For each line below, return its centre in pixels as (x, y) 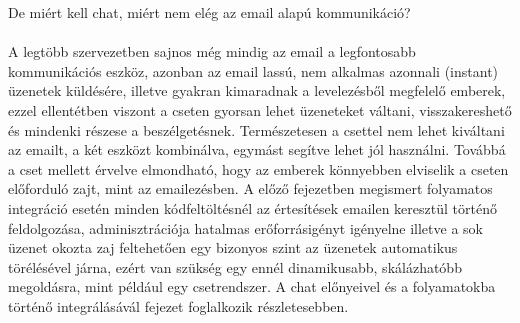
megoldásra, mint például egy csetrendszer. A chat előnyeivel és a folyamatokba (252, 286)
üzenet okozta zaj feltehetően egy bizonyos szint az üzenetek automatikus (233, 247)
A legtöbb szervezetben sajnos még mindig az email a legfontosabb (212, 51)
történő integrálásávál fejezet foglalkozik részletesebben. (178, 305)
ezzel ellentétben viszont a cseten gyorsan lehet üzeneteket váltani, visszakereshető (260, 109)
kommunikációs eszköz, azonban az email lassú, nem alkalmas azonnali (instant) (253, 70)
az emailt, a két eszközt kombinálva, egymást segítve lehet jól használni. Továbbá (257, 149)
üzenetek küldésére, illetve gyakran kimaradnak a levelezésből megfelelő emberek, (257, 90)
